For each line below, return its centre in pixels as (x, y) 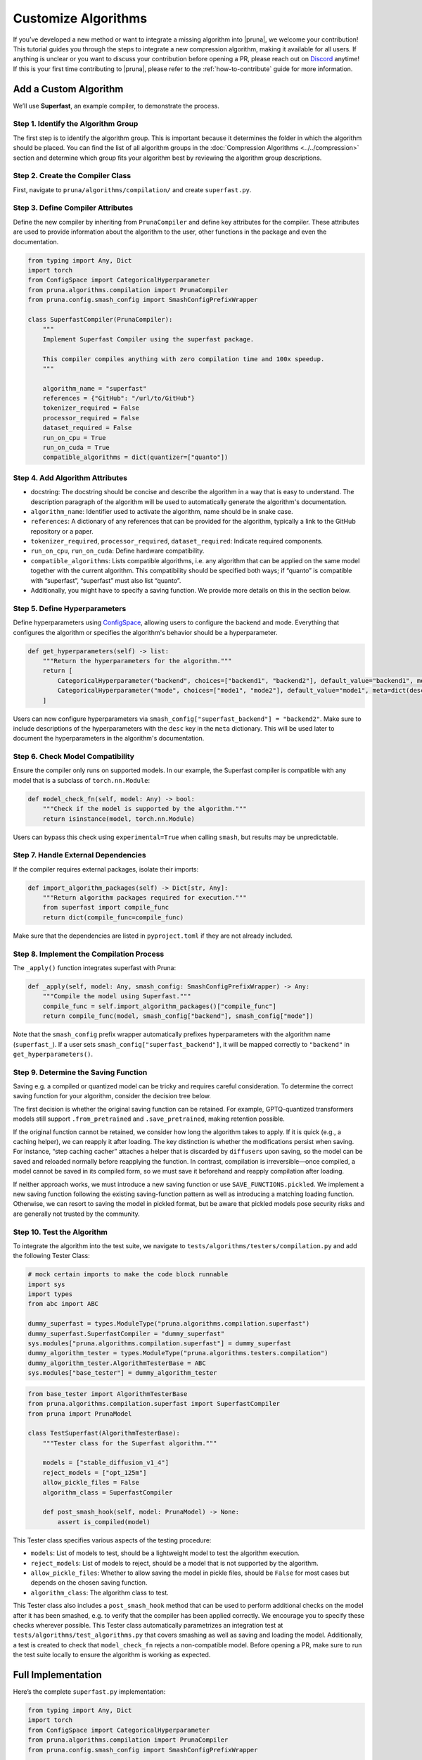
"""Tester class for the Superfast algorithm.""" (130, 1443)
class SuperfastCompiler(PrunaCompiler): (100, 319)
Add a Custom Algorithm (68, 89)
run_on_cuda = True (76, 448)
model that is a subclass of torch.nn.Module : (82, 780)
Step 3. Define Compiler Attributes (73, 208)
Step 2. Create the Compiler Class (72, 176)
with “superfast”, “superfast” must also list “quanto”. (106, 580)
